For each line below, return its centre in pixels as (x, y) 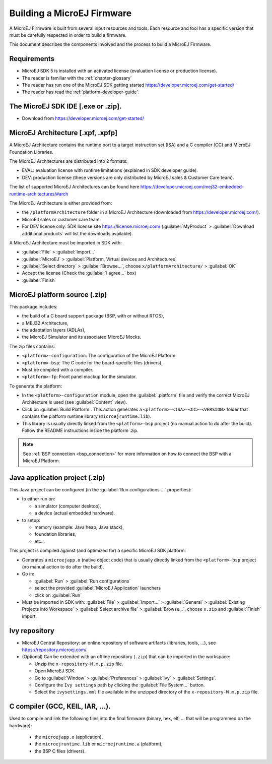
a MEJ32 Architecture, (45, 323)
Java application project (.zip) (57, 478)
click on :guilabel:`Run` (58, 595)
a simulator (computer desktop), (68, 506)
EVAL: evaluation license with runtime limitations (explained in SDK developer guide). (110, 170)
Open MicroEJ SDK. (55, 671)
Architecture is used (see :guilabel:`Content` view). (75, 402)
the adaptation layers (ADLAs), (54, 330)
